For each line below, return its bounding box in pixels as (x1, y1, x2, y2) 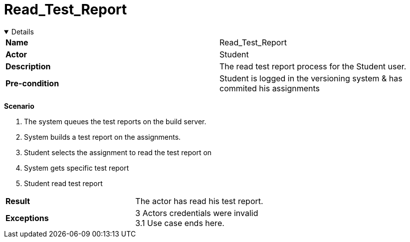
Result (5, 196, 30, 206)
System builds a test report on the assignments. (24, 132, 181, 141)
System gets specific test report (24, 163, 129, 172)
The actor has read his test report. (135, 196, 263, 206)
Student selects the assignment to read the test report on (24, 148, 212, 157)
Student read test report (24, 179, 103, 188)
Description (5, 61, 51, 71)
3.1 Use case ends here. (135, 218, 224, 228)
